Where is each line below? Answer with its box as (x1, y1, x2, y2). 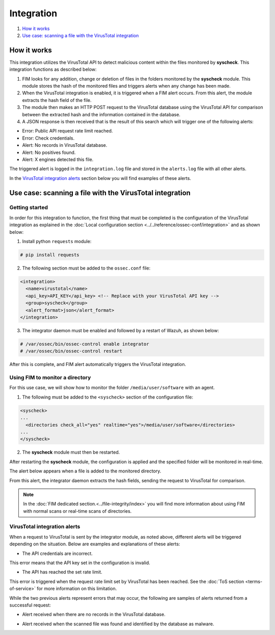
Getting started (9, 204, 48, 211)
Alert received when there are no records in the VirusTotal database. (22, 612, 166, 618)
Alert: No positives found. (22, 149, 76, 155)
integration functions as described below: (9, 66, 97, 72)
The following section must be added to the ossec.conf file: (22, 265, 151, 271)
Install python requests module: (22, 239, 92, 245)
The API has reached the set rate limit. (22, 569, 103, 575)
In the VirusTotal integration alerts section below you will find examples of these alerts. (9, 175, 191, 181)
